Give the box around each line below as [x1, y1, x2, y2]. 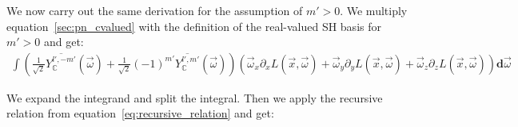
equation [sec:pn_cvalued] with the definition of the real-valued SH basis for [6, 17, 381, 34]
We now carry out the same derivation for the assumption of [6, 2, 303, 18]
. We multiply [340, 2, 408, 18]
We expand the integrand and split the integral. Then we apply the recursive [6, 89, 383, 106]
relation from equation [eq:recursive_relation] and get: [6, 105, 274, 121]
